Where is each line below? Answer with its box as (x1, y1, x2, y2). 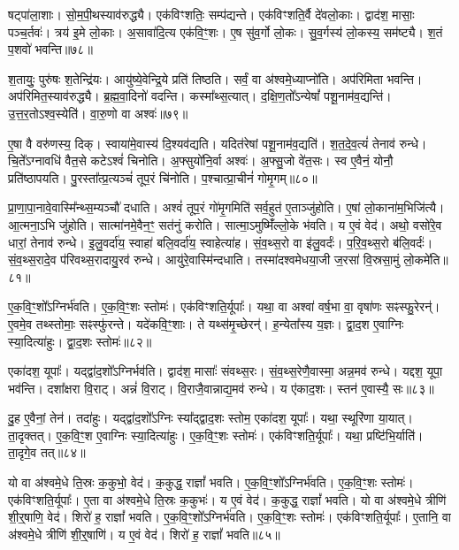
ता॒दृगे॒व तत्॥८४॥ (8, 443, 86, 462)
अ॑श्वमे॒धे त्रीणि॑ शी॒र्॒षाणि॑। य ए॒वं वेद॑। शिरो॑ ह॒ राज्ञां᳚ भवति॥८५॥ (8, 524, 280, 543)
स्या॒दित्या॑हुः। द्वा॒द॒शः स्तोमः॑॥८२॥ (8, 332, 152, 350)
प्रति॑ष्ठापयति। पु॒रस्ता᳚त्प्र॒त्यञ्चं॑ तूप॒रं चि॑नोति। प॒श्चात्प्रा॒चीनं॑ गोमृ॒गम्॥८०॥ (8, 168, 317, 187)
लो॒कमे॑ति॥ (403, 250, 448, 269)
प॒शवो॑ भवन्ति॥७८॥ (8, 40, 93, 58)
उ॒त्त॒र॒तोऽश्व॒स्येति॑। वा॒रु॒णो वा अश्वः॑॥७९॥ (8, 103, 188, 122)
